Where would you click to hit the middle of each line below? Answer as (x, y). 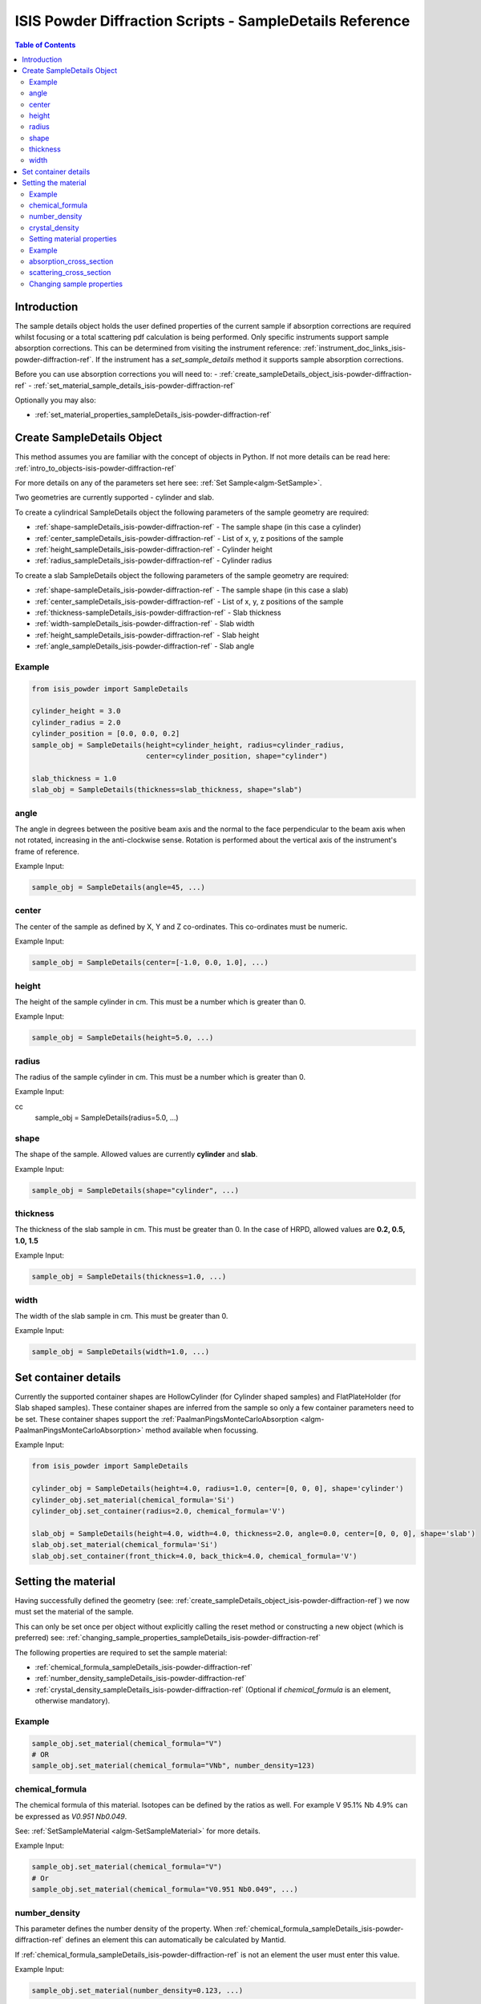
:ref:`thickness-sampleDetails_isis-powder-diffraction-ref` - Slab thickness (158, 612)
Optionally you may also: (55, 400)
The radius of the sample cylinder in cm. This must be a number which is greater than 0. (160, 1077)
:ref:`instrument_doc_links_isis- (354, 348)
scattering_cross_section (70, 273)
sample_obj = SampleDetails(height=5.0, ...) (123, 1038)
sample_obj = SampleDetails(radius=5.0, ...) (107, 1117)
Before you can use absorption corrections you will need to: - (116, 374)
